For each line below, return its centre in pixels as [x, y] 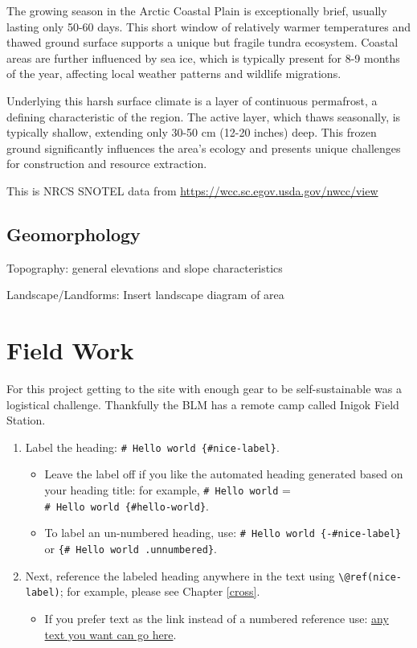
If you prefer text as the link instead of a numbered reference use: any [217, 619]
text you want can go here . [110, 634]
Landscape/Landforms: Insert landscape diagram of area [145, 295]
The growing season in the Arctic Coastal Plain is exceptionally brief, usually [197, 10]
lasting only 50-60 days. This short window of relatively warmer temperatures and [209, 26]
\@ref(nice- [370, 577]
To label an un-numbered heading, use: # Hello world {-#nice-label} [223, 533]
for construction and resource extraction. [107, 164]
